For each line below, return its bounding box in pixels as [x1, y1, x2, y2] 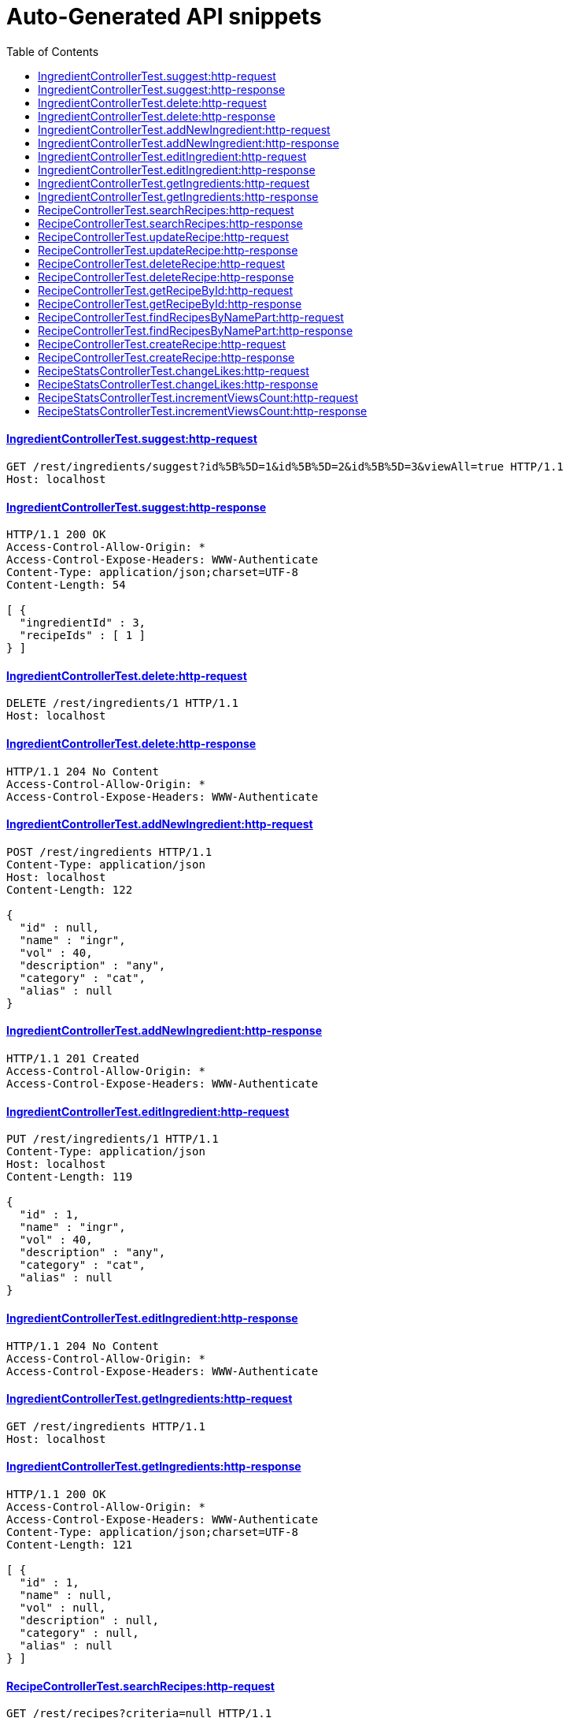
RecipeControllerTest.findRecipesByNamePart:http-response [38, 323, 353, 337]
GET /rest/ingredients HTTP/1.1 [6, 1419, 205, 1433]
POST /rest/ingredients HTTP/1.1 [6, 845, 212, 858]
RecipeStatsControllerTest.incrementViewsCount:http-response [38, 403, 368, 418]
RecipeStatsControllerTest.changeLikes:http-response [38, 377, 319, 391]
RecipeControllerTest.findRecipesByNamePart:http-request [38, 310, 344, 324]
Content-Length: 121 [6, 1538, 133, 1551]
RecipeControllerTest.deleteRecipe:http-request [38, 256, 286, 270]
